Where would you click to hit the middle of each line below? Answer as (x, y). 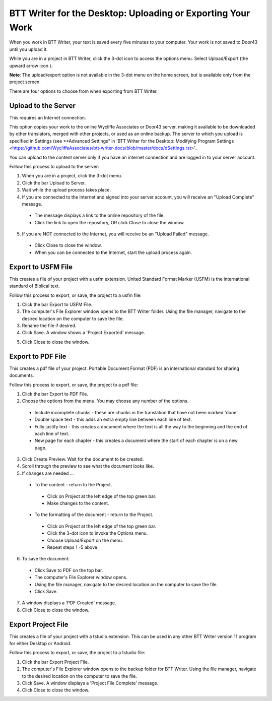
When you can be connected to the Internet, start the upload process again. (113, 252)
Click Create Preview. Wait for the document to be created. (83, 459)
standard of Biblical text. (35, 286)
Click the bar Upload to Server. (54, 183)
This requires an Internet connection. (48, 117)
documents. (22, 375)
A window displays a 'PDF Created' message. (69, 603)
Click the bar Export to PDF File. (55, 394)
